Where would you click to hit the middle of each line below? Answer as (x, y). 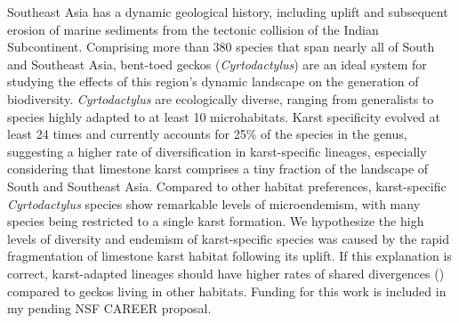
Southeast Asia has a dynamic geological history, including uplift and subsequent (228, 12)
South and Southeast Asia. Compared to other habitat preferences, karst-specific (227, 186)
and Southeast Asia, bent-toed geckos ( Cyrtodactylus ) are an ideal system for (217, 64)
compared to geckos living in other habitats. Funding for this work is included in (227, 291)
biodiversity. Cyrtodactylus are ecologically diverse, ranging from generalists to (221, 98)
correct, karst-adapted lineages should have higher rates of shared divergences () (226, 273)
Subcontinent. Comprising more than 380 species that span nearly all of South (221, 47)
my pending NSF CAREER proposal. (109, 308)
